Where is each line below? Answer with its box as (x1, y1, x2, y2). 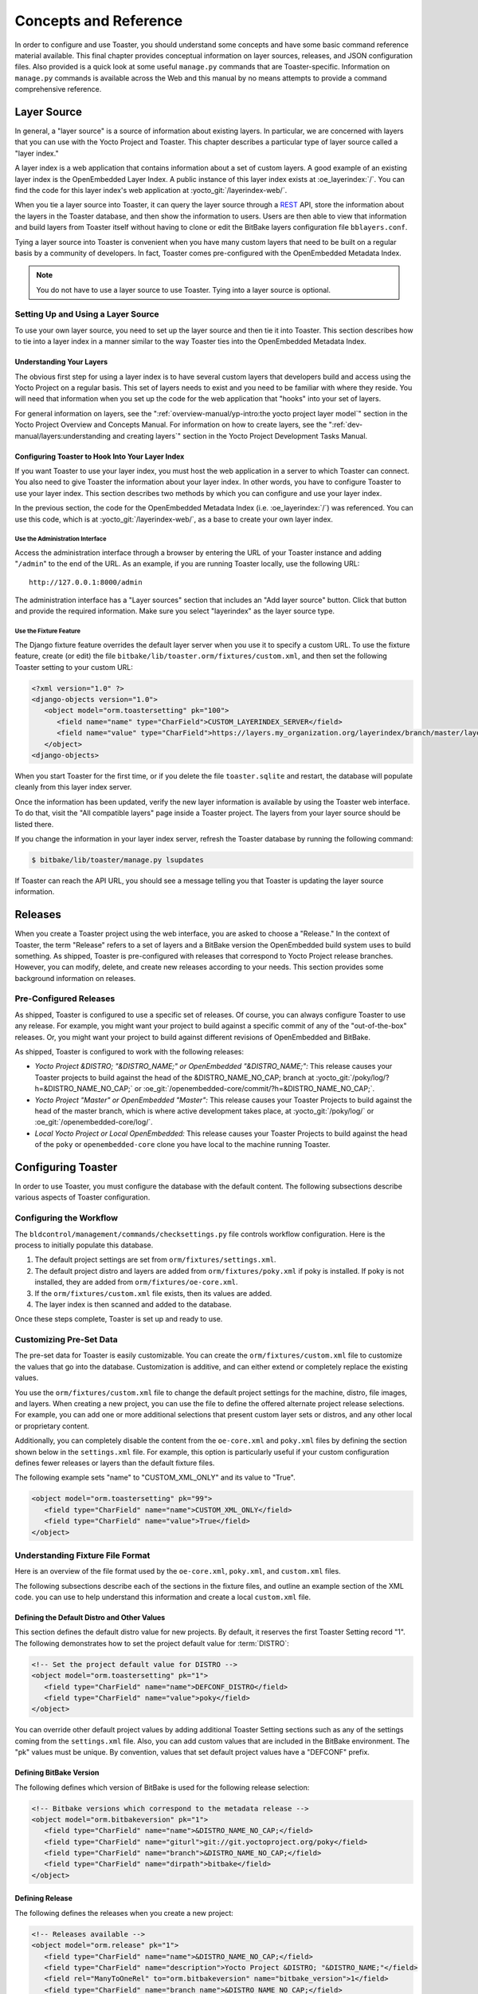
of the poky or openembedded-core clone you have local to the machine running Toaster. (34, 1140, 331, 1149)
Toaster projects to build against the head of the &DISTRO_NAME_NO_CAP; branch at (34, 1073, 315, 1082)
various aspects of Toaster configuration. (14, 1192, 151, 1202)
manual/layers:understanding (14, 431, 112, 440)
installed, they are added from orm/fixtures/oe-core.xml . (34, 1277, 238, 1287)
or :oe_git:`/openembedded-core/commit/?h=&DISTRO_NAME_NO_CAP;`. (134, 1084, 374, 1094)
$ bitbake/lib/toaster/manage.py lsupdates (31, 855, 205, 865)
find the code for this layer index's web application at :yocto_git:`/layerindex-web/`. (14, 185, 288, 195)
